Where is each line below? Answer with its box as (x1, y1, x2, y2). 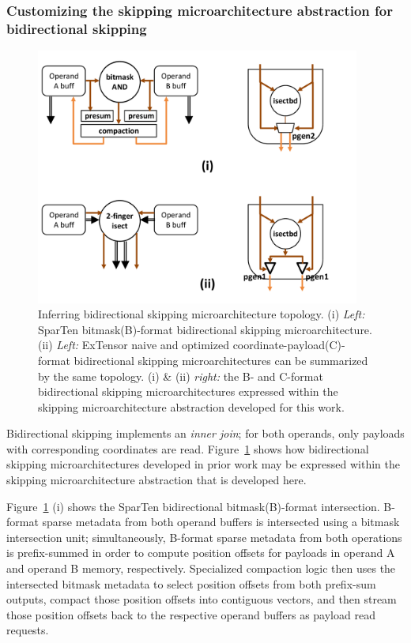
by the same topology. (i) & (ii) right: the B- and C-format (38, 367, 323, 384)
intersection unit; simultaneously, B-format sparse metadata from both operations (6, 528, 402, 545)
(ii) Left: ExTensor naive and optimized (38, 337, 229, 353)
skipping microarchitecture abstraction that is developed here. (6, 472, 307, 488)
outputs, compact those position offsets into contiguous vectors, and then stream (6, 591, 397, 607)
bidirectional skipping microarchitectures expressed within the (38, 383, 338, 400)
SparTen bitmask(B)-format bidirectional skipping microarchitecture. (38, 321, 372, 337)
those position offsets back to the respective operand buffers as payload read (6, 606, 375, 622)
